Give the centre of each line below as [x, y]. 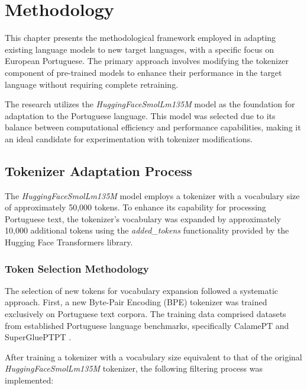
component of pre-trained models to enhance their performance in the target [143, 72]
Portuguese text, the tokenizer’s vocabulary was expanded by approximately [143, 218]
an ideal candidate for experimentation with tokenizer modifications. [129, 138]
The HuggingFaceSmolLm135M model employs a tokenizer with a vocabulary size [152, 195]
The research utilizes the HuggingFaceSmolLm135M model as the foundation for [150, 104]
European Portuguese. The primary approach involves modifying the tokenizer [147, 61]
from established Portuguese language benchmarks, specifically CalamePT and [147, 325]
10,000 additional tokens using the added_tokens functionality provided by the [147, 230]
